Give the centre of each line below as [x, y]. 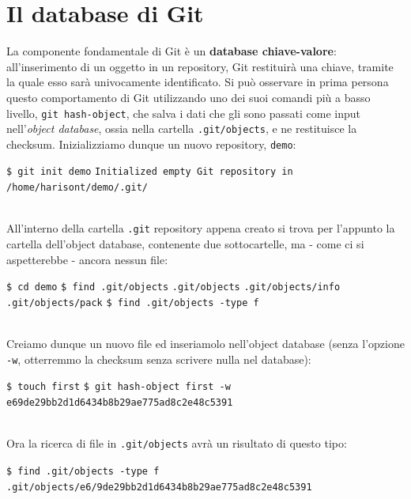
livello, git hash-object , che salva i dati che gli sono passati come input [183, 113]
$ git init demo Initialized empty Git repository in [150, 172]
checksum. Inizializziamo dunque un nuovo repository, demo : [151, 144]
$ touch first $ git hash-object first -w [119, 387]
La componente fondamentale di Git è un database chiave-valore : [172, 51]
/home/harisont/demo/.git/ [77, 188]
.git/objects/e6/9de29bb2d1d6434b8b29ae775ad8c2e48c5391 [159, 487]
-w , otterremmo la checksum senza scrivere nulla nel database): [159, 359]
